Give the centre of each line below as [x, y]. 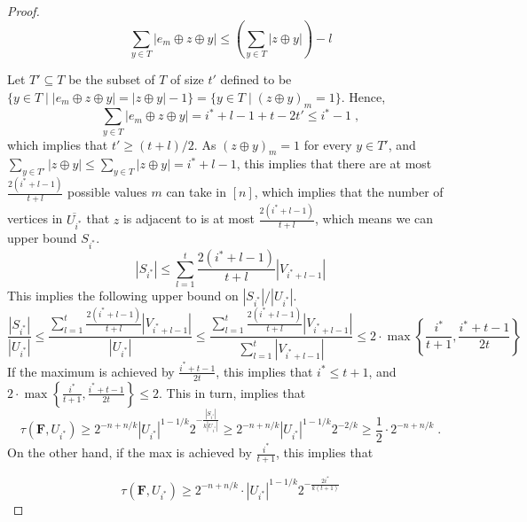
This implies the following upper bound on [123, 295]
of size [187, 79]
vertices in [35, 218]
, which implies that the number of [349, 192]
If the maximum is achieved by [91, 371]
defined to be [256, 79]
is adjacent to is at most [189, 218]
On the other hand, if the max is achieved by [130, 452]
